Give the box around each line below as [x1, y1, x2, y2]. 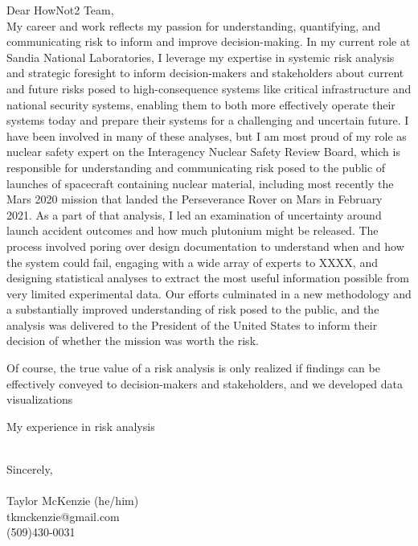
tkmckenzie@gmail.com [6, 507, 120, 524]
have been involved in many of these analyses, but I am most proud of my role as [6, 127, 407, 144]
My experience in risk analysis [6, 417, 155, 434]
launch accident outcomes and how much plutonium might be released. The [6, 222, 379, 239]
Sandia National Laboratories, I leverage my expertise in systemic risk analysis [6, 48, 395, 65]
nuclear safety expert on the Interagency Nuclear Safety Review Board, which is [6, 143, 400, 160]
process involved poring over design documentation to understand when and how [6, 237, 404, 254]
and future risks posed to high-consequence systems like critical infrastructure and [6, 80, 412, 96]
